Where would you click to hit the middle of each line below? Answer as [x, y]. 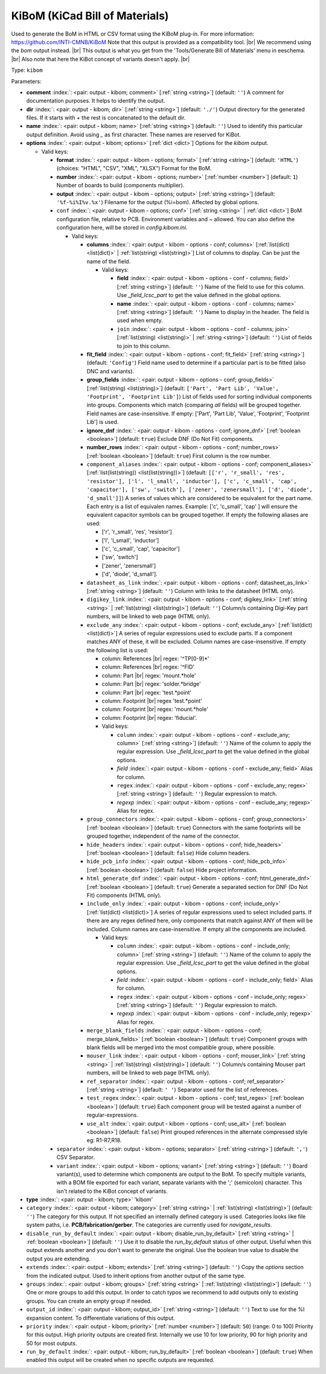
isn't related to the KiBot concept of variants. [112, 1191]
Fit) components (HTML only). [124, 895]
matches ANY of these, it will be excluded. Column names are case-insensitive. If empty [196, 642]
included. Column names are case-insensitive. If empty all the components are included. [197, 929]
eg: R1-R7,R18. [104, 1140]
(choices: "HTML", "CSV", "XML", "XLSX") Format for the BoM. [134, 169]
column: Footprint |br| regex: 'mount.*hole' [155, 709]
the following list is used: [117, 650]
